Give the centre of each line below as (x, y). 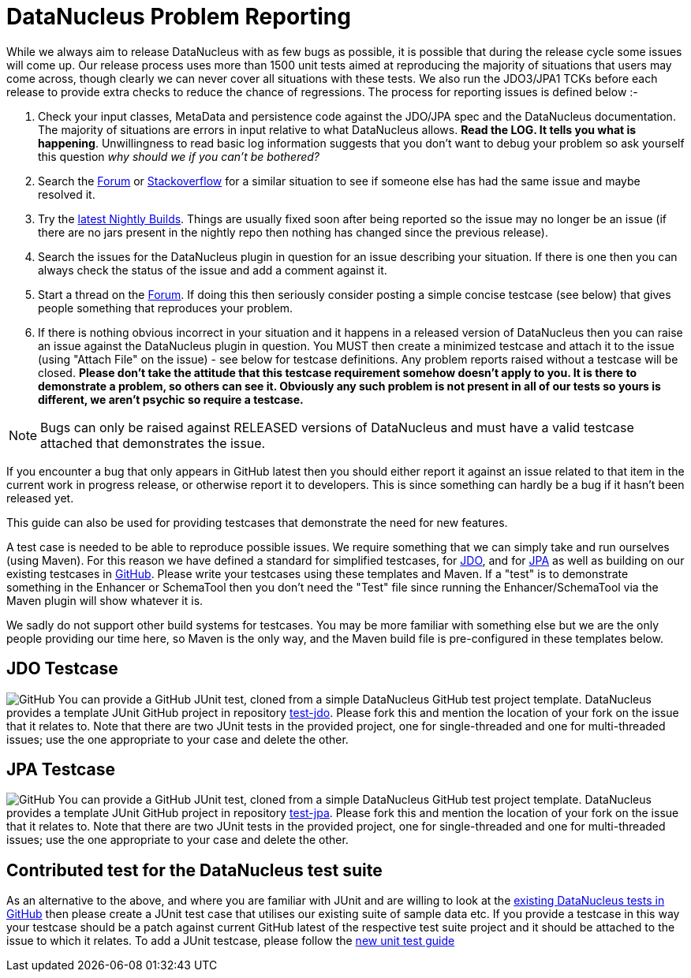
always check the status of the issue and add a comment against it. (213, 270)
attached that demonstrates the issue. (153, 443)
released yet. (40, 498)
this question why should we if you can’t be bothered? (179, 156)
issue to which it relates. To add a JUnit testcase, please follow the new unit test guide (231, 941)
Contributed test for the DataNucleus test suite (194, 870)
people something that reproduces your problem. (166, 308)
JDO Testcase (62, 669)
